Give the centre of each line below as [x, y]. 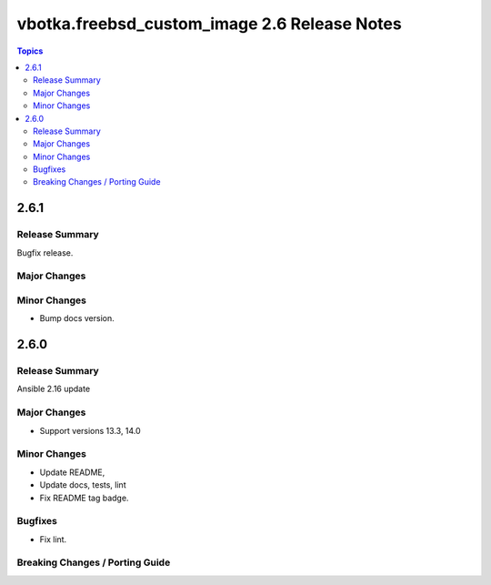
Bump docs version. [77, 318]
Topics [30, 51]
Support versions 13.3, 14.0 [90, 430]
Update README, [72, 472]
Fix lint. [53, 539]
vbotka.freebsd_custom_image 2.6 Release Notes [209, 24]
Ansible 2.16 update [54, 389]
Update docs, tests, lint [83, 485]
